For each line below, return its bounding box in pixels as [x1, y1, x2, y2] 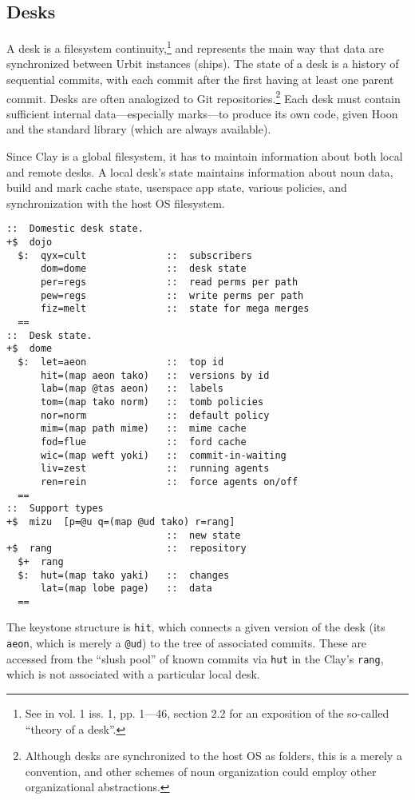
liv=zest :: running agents [40, 463, 270, 475]
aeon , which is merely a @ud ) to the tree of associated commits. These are [6, 635, 367, 651]
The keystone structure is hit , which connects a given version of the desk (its [6, 619, 385, 635]
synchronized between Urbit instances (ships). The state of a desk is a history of [6, 55, 399, 72]
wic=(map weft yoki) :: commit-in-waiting [40, 449, 287, 461]
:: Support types [6, 503, 104, 515]
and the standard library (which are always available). [6, 121, 271, 137]
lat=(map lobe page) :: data [40, 583, 212, 595]
